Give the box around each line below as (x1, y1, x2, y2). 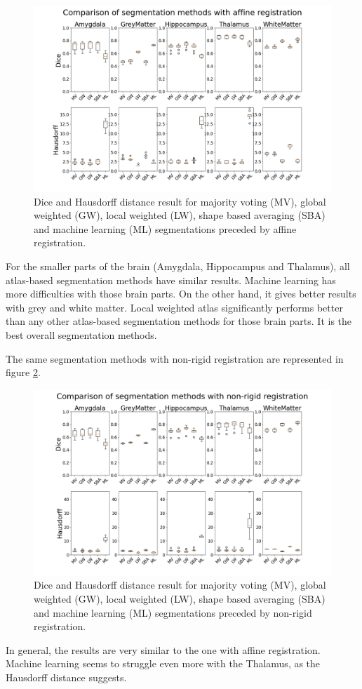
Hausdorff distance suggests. (6, 669, 127, 684)
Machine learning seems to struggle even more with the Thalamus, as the (6, 656, 321, 671)
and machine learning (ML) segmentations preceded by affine (34, 221, 297, 236)
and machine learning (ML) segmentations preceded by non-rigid (34, 605, 312, 620)
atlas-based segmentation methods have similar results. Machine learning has (6, 272, 336, 287)
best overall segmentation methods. (6, 327, 157, 342)
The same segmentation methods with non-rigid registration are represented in (6, 351, 344, 366)
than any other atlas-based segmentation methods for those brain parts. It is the (6, 314, 352, 328)
